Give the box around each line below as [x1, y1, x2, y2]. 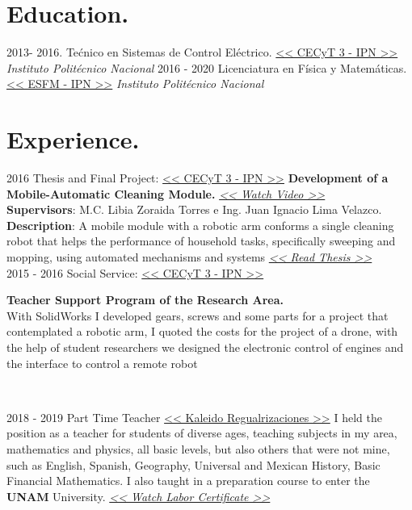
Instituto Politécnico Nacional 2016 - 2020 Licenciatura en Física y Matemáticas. [6, 59, 407, 76]
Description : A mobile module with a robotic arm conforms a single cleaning [6, 216, 394, 233]
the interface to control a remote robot [6, 354, 198, 371]
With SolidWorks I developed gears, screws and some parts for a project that [6, 307, 389, 324]
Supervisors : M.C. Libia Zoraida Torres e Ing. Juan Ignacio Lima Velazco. [6, 201, 382, 218]
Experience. [6, 123, 140, 156]
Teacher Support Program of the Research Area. [6, 291, 284, 308]
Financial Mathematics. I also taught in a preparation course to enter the [6, 472, 370, 489]
